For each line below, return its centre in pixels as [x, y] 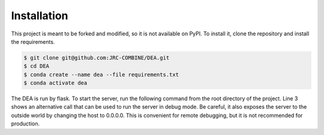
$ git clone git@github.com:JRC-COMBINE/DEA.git [97, 58]
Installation [40, 16]
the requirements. [33, 41]
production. [25, 124]
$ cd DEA [37, 66]
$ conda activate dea [55, 83]
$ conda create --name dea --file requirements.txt [101, 74]
